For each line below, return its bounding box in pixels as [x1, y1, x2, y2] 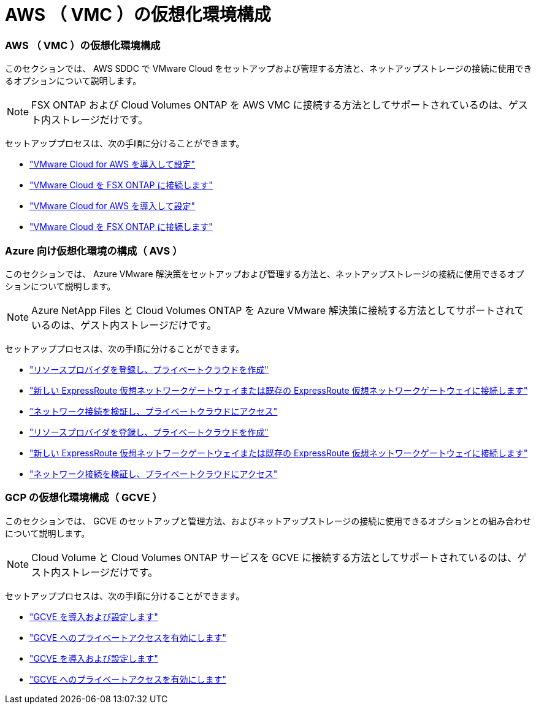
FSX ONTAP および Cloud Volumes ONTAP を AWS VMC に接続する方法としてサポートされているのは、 [31, 99, 508, 112]
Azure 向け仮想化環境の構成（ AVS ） [5, 244, 183, 257]
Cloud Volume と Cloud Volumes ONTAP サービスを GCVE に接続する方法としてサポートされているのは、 [31, 551, 518, 564]
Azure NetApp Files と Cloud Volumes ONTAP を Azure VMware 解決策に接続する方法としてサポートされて [31, 304, 524, 316]
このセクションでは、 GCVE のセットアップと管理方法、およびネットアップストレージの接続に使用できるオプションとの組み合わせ [5, 515, 531, 526]
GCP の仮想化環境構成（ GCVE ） [5, 491, 163, 504]
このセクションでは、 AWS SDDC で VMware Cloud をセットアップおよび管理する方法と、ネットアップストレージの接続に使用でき [5, 63, 532, 74]
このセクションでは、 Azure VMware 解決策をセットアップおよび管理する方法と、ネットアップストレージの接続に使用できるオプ [5, 268, 524, 279]
